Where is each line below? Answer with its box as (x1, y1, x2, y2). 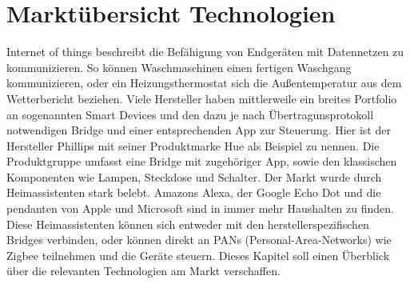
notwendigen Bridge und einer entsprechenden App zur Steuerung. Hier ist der (6, 122, 391, 138)
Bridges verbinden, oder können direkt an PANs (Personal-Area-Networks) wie (6, 231, 392, 248)
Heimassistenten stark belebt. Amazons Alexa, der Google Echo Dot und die (6, 184, 381, 201)
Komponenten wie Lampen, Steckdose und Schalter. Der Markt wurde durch (6, 168, 382, 185)
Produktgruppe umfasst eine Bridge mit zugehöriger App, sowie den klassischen (6, 153, 397, 170)
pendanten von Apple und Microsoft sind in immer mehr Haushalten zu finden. (6, 200, 394, 217)
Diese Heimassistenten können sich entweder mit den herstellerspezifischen (6, 215, 369, 232)
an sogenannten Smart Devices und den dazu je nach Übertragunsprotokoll (6, 106, 374, 122)
